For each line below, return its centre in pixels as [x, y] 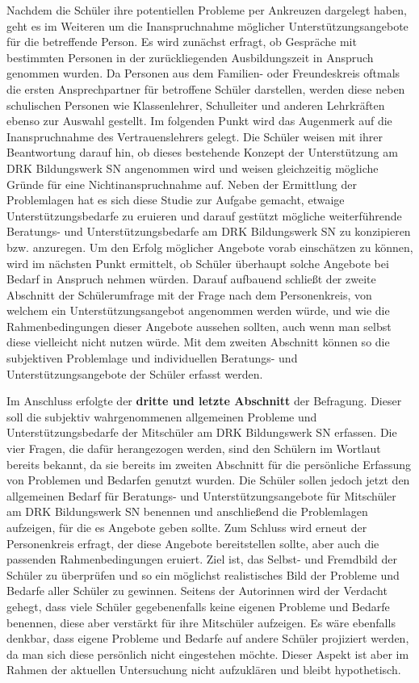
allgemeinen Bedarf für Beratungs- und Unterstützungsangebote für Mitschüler [201, 495]
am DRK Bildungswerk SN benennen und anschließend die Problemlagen [187, 511]
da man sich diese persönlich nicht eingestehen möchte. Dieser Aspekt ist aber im [208, 654]
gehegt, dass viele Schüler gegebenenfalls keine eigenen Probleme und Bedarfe [198, 606]
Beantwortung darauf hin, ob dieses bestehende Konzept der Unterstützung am [202, 152]
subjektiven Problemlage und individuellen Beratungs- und [152, 358]
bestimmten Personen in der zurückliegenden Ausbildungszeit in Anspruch [190, 57]
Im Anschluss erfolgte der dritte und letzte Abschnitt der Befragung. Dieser [204, 401]
